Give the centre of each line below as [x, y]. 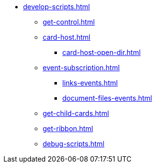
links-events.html [90, 83]
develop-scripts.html [57, 7]
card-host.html [67, 37]
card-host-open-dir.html [102, 52]
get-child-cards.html [76, 113]
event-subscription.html [81, 68]
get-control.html [69, 22]
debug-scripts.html [74, 144]
